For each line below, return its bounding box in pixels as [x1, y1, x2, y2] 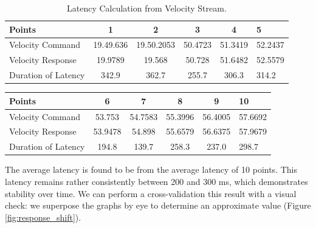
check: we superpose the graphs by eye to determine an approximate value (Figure [5, 199, 311, 212]
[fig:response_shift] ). [5, 210, 81, 223]
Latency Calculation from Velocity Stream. [67, 2, 227, 14]
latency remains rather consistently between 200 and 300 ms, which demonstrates [5, 175, 308, 187]
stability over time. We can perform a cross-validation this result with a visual [5, 187, 297, 199]
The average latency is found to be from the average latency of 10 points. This [5, 163, 297, 176]
